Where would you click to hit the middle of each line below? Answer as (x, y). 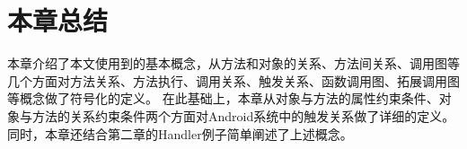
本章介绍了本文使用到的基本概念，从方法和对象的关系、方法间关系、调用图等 (233, 63)
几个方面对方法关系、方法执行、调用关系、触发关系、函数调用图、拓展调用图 (233, 80)
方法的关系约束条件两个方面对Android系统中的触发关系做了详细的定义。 (243, 115)
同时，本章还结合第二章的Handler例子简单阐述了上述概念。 (180, 133)
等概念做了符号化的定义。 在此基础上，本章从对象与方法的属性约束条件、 (223, 98)
